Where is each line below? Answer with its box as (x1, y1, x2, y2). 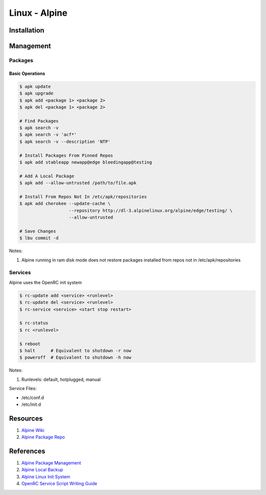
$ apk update (19, 84, 51, 89)
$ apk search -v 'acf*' (19, 132, 77, 137)
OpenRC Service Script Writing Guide (21, 481, 98, 487)
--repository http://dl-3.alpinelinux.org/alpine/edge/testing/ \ (68, 207, 233, 213)
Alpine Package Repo (21, 434, 65, 440)
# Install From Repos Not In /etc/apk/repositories (19, 194, 147, 199)
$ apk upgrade (19, 91, 54, 96)
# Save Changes (19, 228, 56, 234)
